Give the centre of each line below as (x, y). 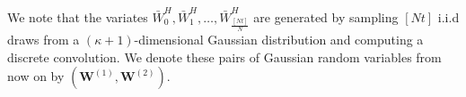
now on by (36, 76)
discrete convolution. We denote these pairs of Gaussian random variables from (224, 57)
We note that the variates (78, 16)
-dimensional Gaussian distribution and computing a (279, 40)
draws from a (44, 40)
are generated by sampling (326, 16)
